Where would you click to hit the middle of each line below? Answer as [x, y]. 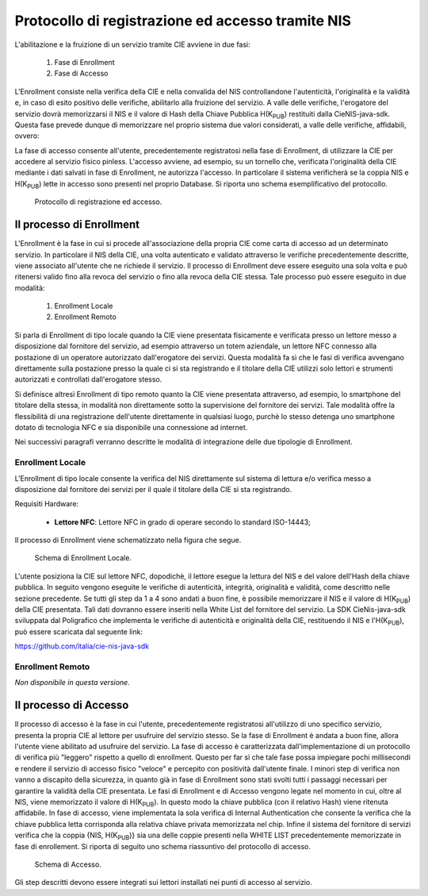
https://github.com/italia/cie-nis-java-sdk [82, 646]
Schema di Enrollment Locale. [83, 558]
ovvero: [27, 136]
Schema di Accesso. [68, 864]
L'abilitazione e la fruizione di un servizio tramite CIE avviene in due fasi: [133, 44]
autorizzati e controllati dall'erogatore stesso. [88, 379]
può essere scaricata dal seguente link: [78, 632]
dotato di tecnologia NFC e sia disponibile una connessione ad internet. [131, 427]
